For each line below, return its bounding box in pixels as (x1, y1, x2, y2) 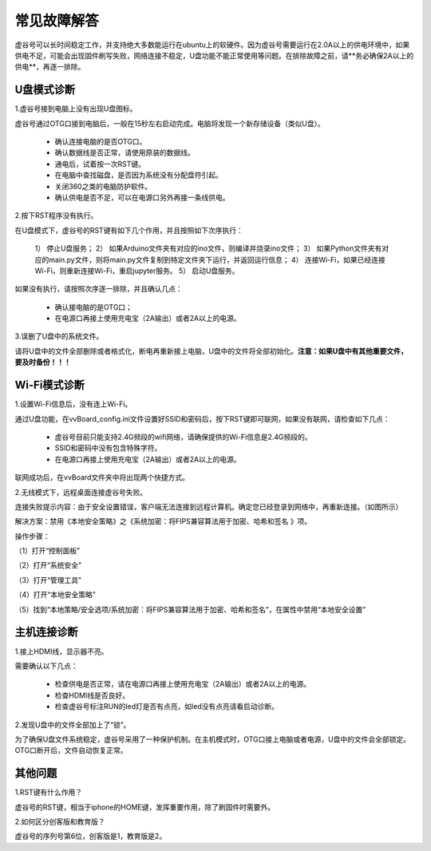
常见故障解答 (14, 12, 100, 30)
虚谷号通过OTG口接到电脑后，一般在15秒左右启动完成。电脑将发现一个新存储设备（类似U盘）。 (14, 118, 325, 128)
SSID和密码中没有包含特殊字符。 (54, 443, 162, 453)
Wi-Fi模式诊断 (14, 378, 85, 392)
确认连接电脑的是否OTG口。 (54, 137, 147, 147)
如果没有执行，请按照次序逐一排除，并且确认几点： (14, 284, 183, 294)
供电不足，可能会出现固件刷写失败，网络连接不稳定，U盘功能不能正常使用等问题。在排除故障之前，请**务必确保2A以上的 (14, 50, 414, 60)
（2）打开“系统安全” (14, 560, 81, 570)
